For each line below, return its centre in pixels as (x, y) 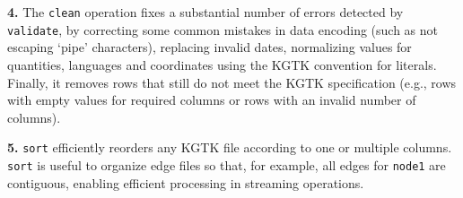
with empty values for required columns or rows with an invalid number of (212, 100)
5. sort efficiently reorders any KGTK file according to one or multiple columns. (230, 147)
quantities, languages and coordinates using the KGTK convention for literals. (222, 64)
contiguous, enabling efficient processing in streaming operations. (186, 182)
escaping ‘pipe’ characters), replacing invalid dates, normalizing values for (210, 47)
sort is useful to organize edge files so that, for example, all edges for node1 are (227, 164)
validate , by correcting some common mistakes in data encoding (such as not (223, 29)
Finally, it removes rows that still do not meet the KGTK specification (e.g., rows (232, 82)
